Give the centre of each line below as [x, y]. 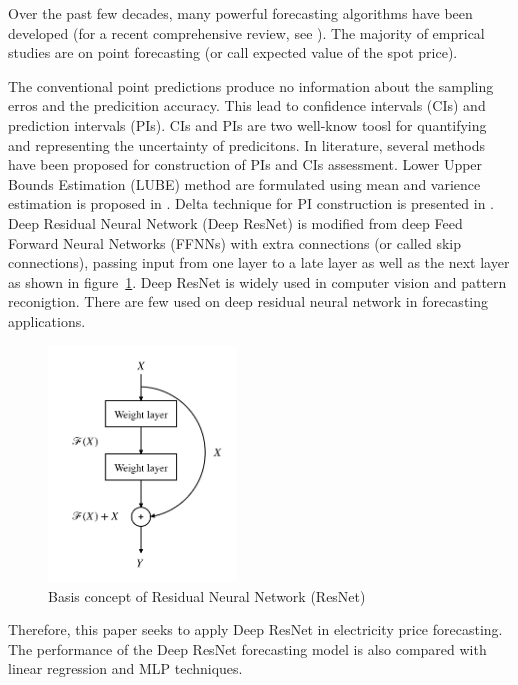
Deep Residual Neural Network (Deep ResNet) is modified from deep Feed [235, 222]
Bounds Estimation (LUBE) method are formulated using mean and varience [244, 183]
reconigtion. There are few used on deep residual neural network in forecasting [248, 301]
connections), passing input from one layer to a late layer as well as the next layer [259, 262]
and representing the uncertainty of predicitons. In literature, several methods [246, 144]
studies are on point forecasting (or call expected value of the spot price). [233, 52]
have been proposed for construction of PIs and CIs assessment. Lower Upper [245, 164]
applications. [47, 320]
